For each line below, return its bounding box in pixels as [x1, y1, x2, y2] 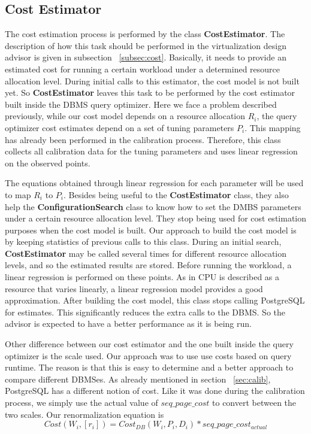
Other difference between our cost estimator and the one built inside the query [5, 338, 294, 350]
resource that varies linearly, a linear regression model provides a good [5, 282, 263, 295]
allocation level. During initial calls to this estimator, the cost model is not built [5, 74, 300, 87]
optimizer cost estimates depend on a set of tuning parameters [5, 121, 234, 133]
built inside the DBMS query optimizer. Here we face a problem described [5, 98, 277, 110]
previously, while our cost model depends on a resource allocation [5, 110, 246, 122]
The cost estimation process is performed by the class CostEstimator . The [5, 28, 285, 40]
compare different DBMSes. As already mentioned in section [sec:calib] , [5, 372, 271, 385]
